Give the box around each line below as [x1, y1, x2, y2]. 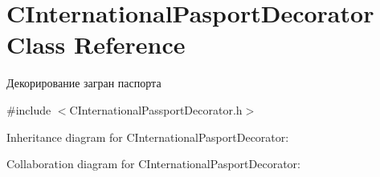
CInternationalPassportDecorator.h [69, 101, 243, 118]
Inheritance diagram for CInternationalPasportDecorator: [6, 128, 289, 145]
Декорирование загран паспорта [6, 74, 161, 91]
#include [6, 101, 51, 118]
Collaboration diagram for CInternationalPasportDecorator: [6, 155, 300, 172]
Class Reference [6, 28, 186, 61]
